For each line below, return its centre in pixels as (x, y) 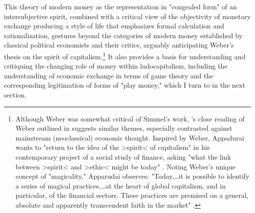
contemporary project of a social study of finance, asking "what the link (123, 156)
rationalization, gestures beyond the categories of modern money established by (123, 35)
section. (15, 95)
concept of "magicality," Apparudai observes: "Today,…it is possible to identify (132, 176)
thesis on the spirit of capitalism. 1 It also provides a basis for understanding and (125, 55)
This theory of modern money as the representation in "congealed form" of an (120, 6)
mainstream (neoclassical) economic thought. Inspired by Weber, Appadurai (130, 137)
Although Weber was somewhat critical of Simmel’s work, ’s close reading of (130, 118)
